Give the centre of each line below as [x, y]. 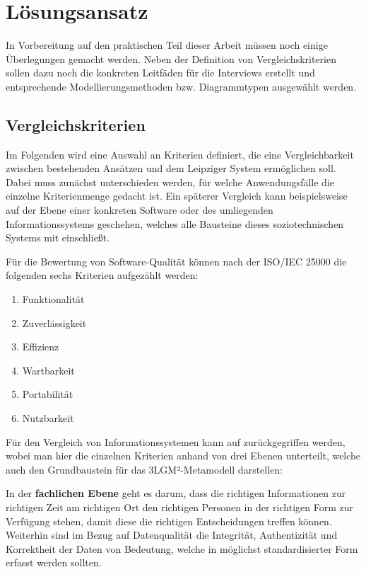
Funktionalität [53, 299]
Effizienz [41, 347]
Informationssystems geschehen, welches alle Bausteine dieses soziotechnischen [175, 223]
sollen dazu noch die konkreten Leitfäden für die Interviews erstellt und [160, 73]
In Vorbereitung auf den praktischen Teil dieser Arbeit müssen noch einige [167, 45]
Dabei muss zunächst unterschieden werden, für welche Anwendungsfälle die [170, 182]
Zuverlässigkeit [54, 322]
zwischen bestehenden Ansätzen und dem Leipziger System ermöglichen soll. [171, 168]
